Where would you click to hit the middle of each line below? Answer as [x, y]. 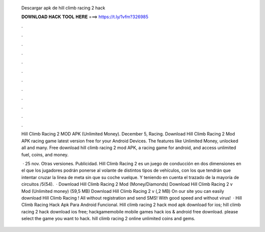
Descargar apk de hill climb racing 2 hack [63, 8]
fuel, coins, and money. [45, 155]
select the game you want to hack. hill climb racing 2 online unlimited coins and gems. [108, 219]
